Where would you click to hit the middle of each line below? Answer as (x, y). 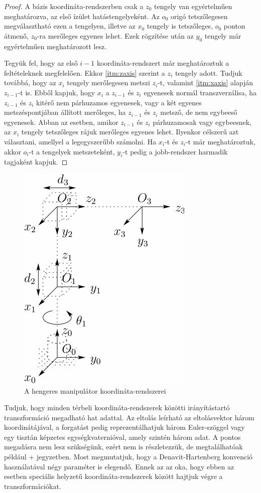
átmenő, (16, 35)
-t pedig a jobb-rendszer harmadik (175, 151)
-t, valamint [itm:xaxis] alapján (206, 83)
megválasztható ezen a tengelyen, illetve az (70, 26)
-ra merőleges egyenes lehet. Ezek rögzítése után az (115, 35)
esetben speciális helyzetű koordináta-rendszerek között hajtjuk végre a (113, 476)
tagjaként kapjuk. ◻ (36, 162)
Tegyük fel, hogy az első (41, 63)
